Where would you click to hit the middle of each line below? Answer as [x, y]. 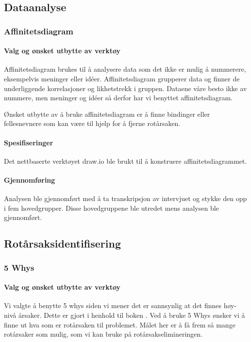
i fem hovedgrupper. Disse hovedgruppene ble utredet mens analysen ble [111, 208]
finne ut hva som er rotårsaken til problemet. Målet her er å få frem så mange [120, 324]
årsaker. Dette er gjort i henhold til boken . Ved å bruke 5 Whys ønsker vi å [132, 315]
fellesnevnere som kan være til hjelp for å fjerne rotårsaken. [92, 123]
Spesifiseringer [29, 142]
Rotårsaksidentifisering [63, 243]
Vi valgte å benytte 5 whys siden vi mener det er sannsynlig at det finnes [113, 305]
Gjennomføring [30, 179]
